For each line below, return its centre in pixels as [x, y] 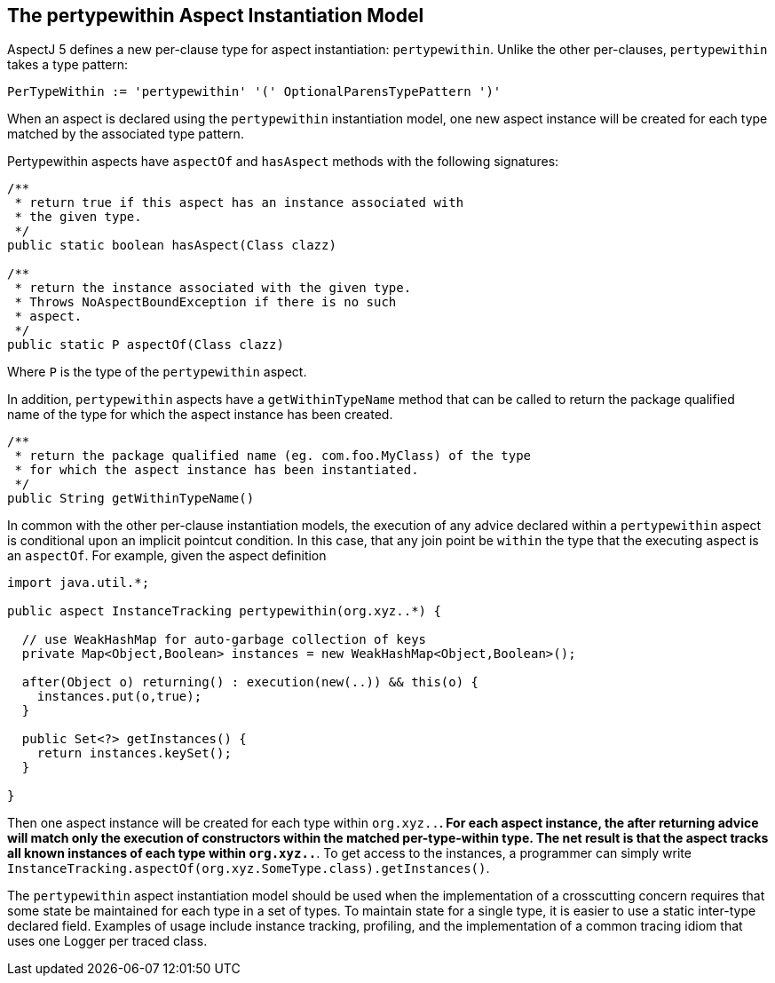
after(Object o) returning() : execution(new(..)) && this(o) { [250, 682]
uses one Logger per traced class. [107, 941]
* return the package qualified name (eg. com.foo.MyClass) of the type [273, 456]
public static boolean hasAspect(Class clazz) [172, 246]
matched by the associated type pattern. [126, 134]
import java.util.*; [79, 583]
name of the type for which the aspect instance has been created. [200, 415]
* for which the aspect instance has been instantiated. [217, 470]
